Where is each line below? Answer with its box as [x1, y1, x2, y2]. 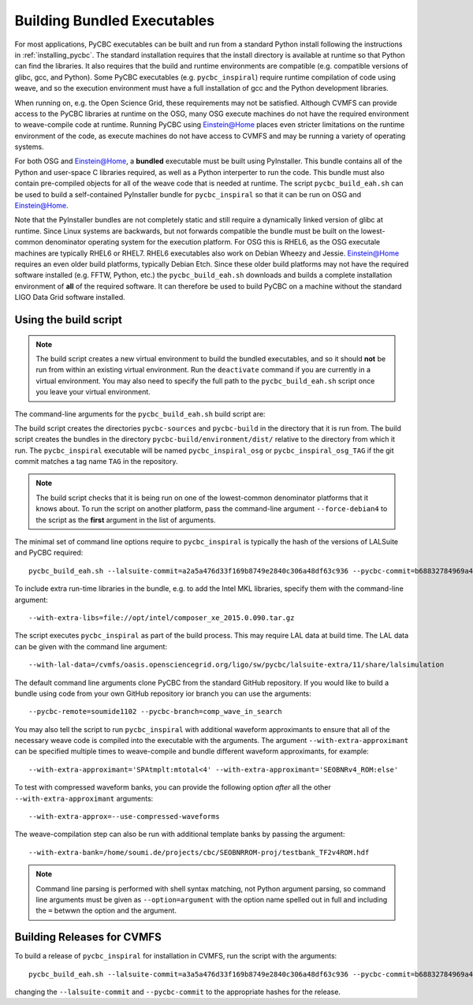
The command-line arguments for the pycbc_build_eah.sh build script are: [14, 409, 266, 418]
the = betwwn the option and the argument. [35, 906, 177, 915]
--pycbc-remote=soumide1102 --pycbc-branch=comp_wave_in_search [28, 707, 283, 716]
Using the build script [14, 312, 122, 327]
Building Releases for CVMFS [14, 931, 162, 944]
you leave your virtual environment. [35, 387, 151, 397]
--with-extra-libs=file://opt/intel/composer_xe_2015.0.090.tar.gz [28, 613, 295, 622]
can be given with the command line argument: [14, 641, 168, 651]
